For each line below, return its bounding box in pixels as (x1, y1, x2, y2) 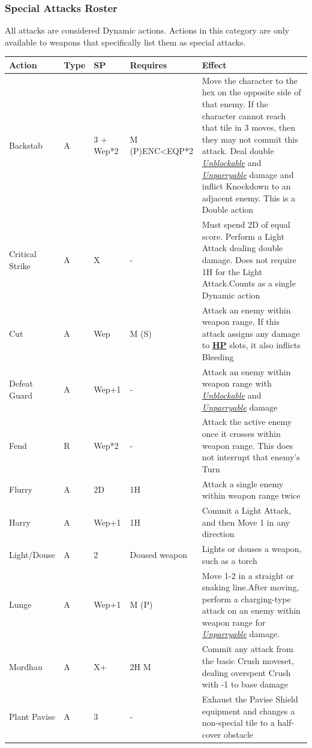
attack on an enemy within (202, 604, 301, 617)
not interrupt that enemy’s (202, 451, 300, 463)
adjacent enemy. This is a (202, 191, 296, 204)
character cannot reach (202, 109, 286, 122)
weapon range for (202, 616, 266, 628)
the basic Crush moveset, (202, 654, 294, 666)
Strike (9, 259, 31, 272)
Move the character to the (202, 74, 298, 86)
